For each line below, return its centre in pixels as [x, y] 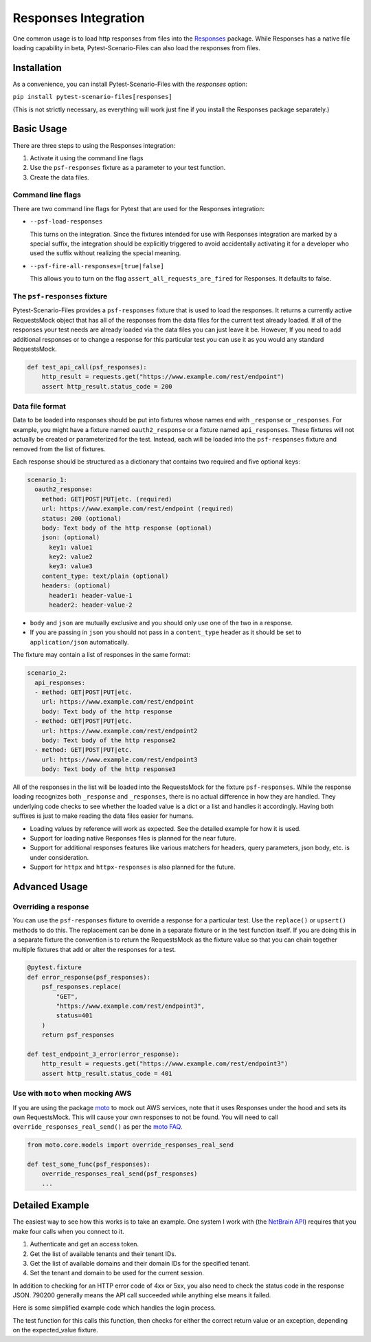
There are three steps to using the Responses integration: [94, 145]
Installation [37, 68]
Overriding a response [51, 907]
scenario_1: [47, 479]
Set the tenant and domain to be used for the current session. [117, 1273]
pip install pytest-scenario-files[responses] [92, 97]
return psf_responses [78, 1035]
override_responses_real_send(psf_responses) [120, 1174]
